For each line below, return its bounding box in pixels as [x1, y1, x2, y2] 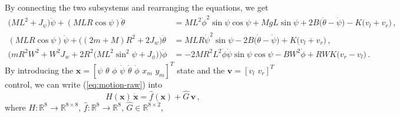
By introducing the [5, 63, 74, 76]
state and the [177, 63, 225, 76]
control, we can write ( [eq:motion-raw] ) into [5, 78, 163, 90]
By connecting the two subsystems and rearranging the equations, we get [5, 1, 269, 13]
